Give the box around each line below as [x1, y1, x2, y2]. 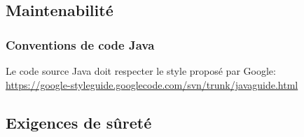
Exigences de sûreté [6, 111, 152, 133]
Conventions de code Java [6, 36, 155, 53]
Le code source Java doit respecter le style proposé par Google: [6, 64, 276, 78]
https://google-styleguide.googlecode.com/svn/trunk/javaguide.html [6, 77, 298, 92]
